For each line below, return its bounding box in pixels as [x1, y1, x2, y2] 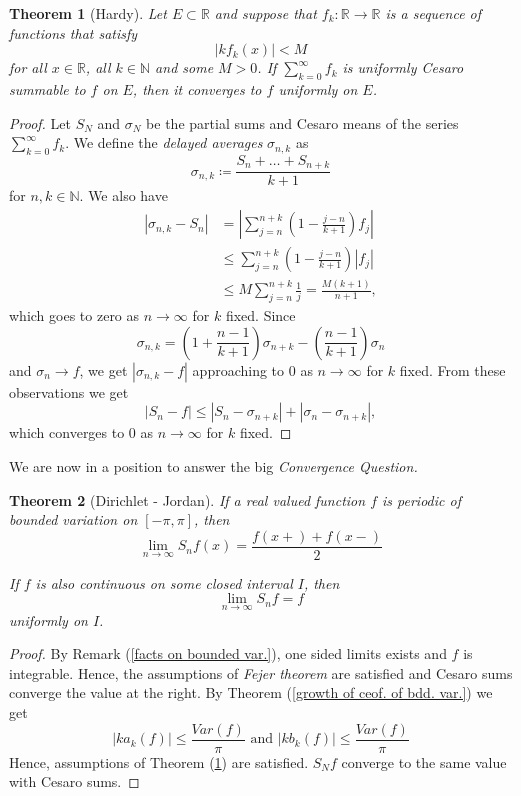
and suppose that [214, 3, 317, 23]
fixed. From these [399, 359, 506, 380]
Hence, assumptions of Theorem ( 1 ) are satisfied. [9, 751, 309, 772]
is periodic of [382, 489, 461, 510]
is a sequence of [385, 3, 482, 23]
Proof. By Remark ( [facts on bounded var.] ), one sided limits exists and [9, 643, 447, 664]
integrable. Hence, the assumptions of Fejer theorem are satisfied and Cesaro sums [9, 662, 513, 683]
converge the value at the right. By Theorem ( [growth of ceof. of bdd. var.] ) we [9, 682, 493, 703]
